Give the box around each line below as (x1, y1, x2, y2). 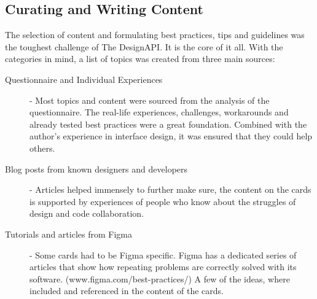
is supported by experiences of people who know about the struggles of (29, 195, 296, 208)
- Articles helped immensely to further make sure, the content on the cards (29, 183, 311, 196)
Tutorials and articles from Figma (5, 227, 132, 240)
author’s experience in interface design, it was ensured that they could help (29, 130, 313, 142)
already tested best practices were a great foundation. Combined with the (29, 117, 307, 130)
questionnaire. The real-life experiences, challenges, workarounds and (29, 106, 289, 118)
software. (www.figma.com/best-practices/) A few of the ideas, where (29, 272, 290, 285)
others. (29, 141, 55, 154)
